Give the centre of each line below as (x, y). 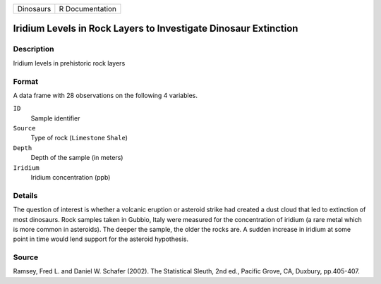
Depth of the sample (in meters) (77, 158)
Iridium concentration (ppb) (71, 178)
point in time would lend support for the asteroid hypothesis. (101, 239)
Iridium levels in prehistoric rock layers (69, 63)
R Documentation (87, 9)
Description (34, 49)
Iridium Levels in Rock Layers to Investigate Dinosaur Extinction (156, 29)
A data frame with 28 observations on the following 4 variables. (105, 95)
